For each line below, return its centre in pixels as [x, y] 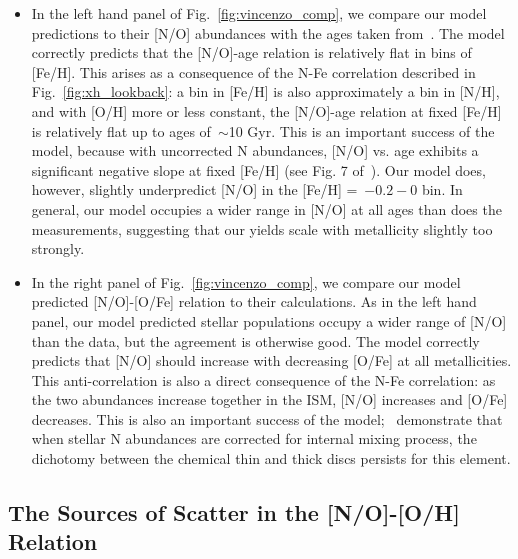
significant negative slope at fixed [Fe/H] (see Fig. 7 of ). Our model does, [258, 169]
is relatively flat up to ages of [121, 130]
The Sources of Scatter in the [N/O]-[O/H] [234, 512]
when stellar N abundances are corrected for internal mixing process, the [254, 438]
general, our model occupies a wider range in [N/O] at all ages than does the [266, 208]
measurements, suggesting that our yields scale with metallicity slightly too [262, 228]
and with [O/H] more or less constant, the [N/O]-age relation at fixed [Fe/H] [266, 110]
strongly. [58, 248]
